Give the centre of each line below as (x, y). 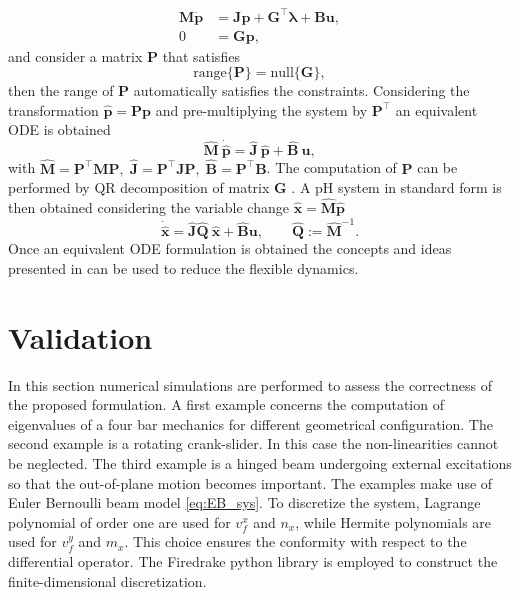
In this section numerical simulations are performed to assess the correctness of (250, 384)
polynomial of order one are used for (119, 521)
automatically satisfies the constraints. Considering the (301, 90)
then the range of (61, 90)
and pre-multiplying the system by (261, 109)
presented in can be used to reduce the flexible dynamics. (183, 267)
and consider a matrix (75, 55)
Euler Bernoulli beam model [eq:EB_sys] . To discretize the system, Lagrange (244, 502)
